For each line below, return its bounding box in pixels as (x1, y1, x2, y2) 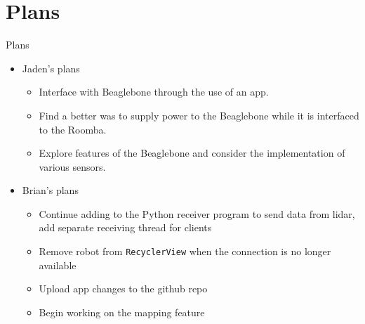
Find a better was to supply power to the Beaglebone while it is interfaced (39, 108, 359, 122)
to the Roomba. (39, 122, 107, 136)
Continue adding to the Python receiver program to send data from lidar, (39, 206, 355, 221)
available (39, 257, 77, 272)
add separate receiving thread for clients (39, 220, 212, 235)
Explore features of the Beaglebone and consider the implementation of (39, 145, 345, 160)
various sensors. (39, 159, 106, 174)
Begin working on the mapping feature (39, 304, 205, 319)
